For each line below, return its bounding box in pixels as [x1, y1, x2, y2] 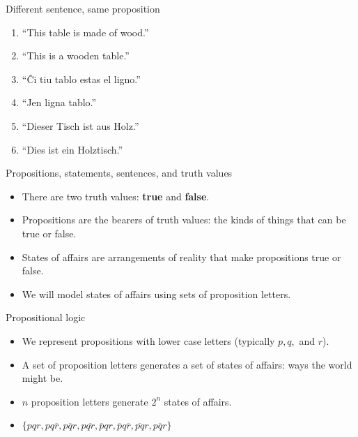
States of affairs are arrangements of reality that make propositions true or [22, 249, 341, 264]
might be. [22, 371, 63, 385]
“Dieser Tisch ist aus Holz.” [22, 118, 139, 133]
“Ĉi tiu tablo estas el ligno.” [22, 71, 141, 86]
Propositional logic [6, 310, 86, 325]
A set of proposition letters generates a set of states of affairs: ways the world [22, 357, 352, 371]
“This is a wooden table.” [22, 48, 130, 63]
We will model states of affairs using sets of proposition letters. [22, 286, 291, 301]
